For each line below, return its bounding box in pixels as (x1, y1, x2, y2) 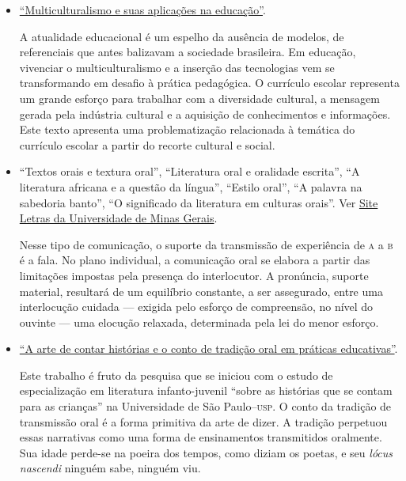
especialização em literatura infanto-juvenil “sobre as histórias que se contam (19, 382, 393, 399)
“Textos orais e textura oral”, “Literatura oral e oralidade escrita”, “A (19, 163, 360, 180)
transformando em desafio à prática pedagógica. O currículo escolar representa (19, 74, 400, 91)
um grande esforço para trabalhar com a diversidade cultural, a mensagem (19, 89, 380, 106)
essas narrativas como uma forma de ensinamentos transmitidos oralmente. (19, 429, 382, 445)
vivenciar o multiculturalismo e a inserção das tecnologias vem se (19, 59, 335, 75)
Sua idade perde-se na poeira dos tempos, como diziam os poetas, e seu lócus (19, 444, 393, 460)
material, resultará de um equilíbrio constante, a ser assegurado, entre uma (19, 282, 383, 299)
